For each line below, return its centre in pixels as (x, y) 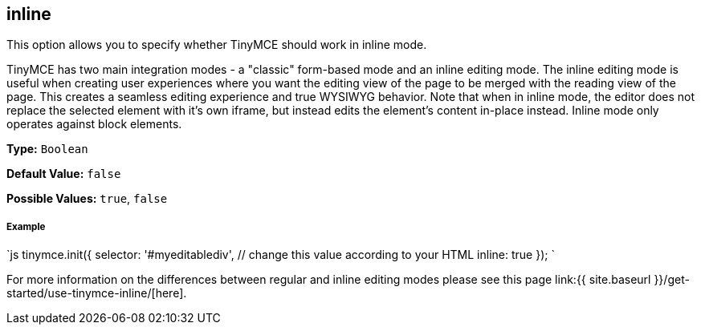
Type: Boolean (47, 149)
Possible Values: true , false (87, 199)
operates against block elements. (94, 124)
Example (26, 226)
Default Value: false (64, 174)
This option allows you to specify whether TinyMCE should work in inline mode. (217, 45)
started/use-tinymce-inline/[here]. (97, 293)
